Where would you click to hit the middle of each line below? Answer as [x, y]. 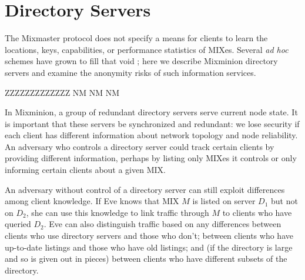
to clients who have [257, 212]
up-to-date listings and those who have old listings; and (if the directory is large [149, 247]
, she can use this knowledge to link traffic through [118, 212]
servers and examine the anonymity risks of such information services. [130, 72]
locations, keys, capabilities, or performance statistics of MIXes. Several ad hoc [147, 49]
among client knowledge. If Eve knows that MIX [92, 201]
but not [284, 201]
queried [18, 224]
